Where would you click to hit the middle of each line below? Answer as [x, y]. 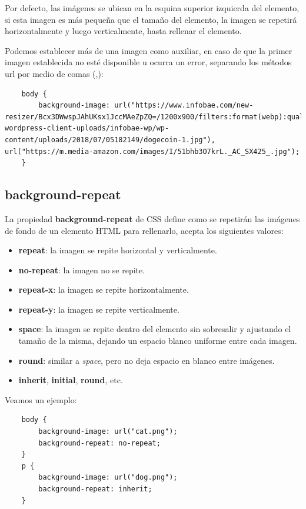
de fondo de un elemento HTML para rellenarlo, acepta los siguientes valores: [144, 230]
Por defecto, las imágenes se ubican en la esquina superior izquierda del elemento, [152, 8]
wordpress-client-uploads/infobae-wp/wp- [87, 128]
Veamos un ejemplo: [41, 399]
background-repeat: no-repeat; [99, 443]
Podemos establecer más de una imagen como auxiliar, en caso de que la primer [149, 50]
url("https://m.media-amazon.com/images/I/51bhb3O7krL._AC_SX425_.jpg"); [152, 151]
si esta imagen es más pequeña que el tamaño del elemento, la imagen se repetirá [151, 19]
